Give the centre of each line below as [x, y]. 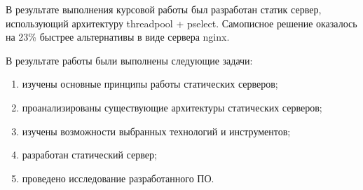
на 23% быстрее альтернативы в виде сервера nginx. [118, 37]
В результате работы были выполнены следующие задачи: [129, 60]
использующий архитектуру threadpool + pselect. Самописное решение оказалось [181, 23]
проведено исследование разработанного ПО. [118, 178]
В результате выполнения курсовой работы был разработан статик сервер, [164, 9]
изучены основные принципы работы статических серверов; [150, 84]
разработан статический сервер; [89, 155]
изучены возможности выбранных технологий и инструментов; [156, 131]
